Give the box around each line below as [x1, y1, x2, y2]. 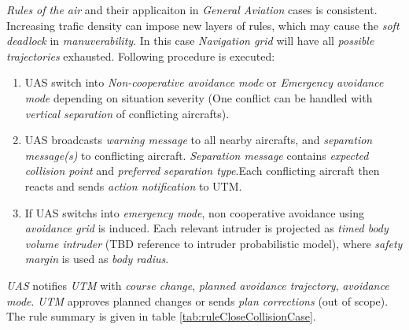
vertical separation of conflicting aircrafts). [24, 105, 230, 121]
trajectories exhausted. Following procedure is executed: [6, 47, 275, 64]
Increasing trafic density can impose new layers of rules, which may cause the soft [6, 17, 400, 33]
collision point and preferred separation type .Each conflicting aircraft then [24, 162, 380, 179]
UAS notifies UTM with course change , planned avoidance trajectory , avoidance [6, 276, 389, 293]
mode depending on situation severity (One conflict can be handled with [24, 89, 373, 106]
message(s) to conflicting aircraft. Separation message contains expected [24, 146, 369, 163]
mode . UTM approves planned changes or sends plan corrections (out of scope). [6, 292, 389, 309]
